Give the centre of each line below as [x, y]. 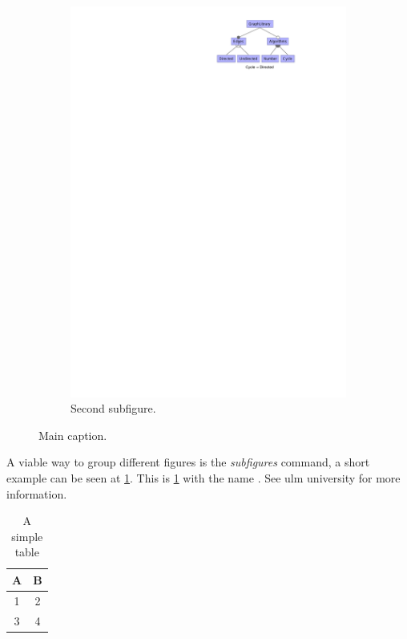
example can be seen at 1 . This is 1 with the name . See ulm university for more [203, 477]
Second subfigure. [113, 408]
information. [37, 493]
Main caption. [73, 435]
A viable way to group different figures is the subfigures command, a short [188, 462]
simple [27, 536]
